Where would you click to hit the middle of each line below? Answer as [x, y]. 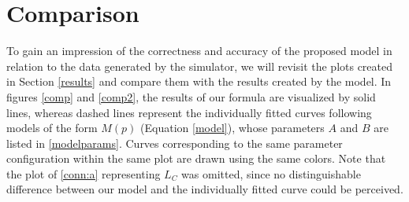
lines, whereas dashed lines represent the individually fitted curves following [189, 112]
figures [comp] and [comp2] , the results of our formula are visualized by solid [191, 96]
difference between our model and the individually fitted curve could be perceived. [205, 189]
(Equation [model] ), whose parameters [232, 128]
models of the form [52, 128]
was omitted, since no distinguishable [271, 173]
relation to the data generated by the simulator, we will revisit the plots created [200, 66]
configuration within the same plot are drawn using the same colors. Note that [196, 158]
